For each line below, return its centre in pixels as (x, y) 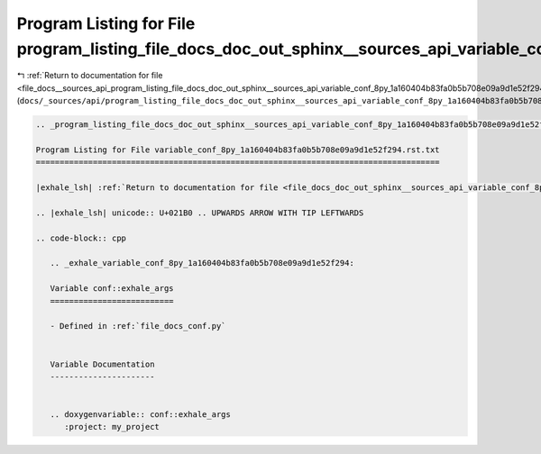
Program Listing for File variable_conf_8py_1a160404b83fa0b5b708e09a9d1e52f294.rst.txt (238, 150)
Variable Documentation (102, 364)
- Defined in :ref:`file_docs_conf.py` (138, 326)
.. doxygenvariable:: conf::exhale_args (141, 415)
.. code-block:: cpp (81, 238)
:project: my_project (112, 427)
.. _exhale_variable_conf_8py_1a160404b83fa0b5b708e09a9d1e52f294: (202, 263)
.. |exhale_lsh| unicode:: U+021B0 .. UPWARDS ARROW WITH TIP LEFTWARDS (200, 213)
